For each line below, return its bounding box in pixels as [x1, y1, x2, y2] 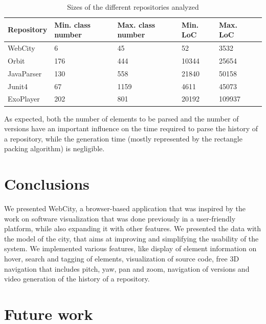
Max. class [117, 19, 156, 30]
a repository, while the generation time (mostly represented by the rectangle [4, 133, 242, 144]
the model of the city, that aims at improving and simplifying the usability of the [4, 233, 259, 244]
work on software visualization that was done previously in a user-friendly [4, 213, 236, 224]
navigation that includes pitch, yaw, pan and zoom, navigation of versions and [4, 263, 250, 274]
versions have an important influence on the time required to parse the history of [4, 123, 258, 134]
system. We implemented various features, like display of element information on [4, 243, 257, 254]
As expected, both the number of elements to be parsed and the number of [4, 113, 239, 124]
